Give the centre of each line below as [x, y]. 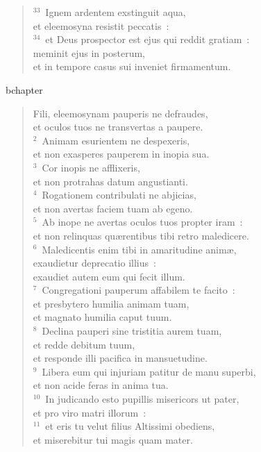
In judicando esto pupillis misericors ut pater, [142, 399]
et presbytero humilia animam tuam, [111, 303]
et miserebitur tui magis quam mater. [113, 439]
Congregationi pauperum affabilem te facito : [138, 290]
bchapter [24, 89]
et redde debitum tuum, [84, 344]
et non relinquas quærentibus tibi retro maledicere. [141, 235]
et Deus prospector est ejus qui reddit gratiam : [148, 39]
